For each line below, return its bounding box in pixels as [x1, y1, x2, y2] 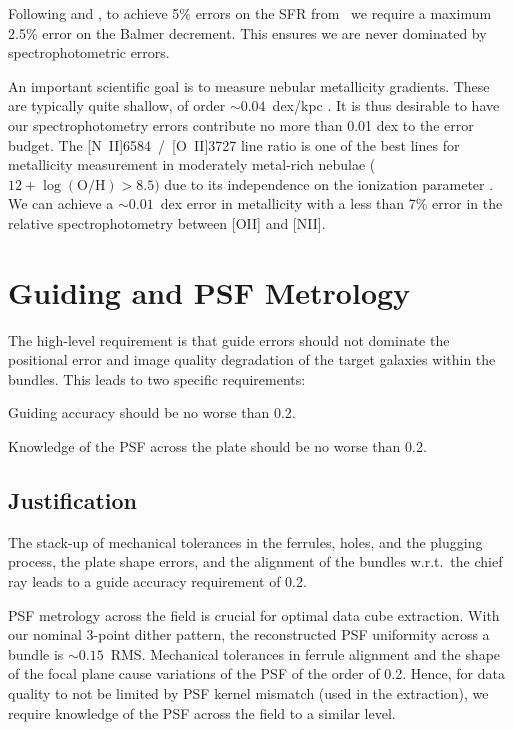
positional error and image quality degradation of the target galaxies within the [8, 349, 496, 370]
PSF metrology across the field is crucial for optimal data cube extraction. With [8, 604, 500, 625]
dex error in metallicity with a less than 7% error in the [160, 193, 503, 214]
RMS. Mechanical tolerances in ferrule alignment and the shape [110, 643, 501, 664]
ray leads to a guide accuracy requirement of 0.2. [8, 571, 307, 592]
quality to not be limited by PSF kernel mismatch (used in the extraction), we [8, 682, 489, 703]
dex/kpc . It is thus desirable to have [272, 95, 500, 116]
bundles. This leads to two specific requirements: [8, 368, 306, 389]
